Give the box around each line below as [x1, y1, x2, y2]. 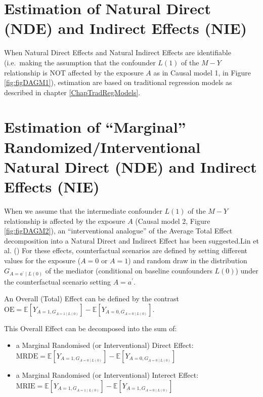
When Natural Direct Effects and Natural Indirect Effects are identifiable [4, 47, 231, 58]
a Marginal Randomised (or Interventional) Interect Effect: [16, 369, 199, 380]
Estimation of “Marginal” [4, 116, 186, 137]
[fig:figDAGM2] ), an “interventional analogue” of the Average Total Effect [4, 225, 233, 236]
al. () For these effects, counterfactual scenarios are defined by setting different [4, 245, 248, 256]
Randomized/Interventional [4, 136, 201, 157]
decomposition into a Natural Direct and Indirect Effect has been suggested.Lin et [4, 235, 259, 246]
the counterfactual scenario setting [4, 276, 111, 287]
